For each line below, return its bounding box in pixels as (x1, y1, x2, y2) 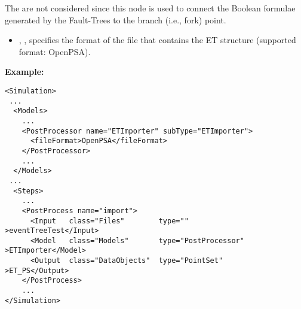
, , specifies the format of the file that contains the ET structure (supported (19, 34, 296, 46)
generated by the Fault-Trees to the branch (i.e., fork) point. (5, 13, 226, 26)
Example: (5, 65, 44, 78)
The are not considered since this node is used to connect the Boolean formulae (5, 2, 296, 14)
